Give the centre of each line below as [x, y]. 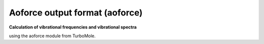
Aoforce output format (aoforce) [76, 13]
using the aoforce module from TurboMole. [52, 36]
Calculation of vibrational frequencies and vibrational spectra [73, 27]
